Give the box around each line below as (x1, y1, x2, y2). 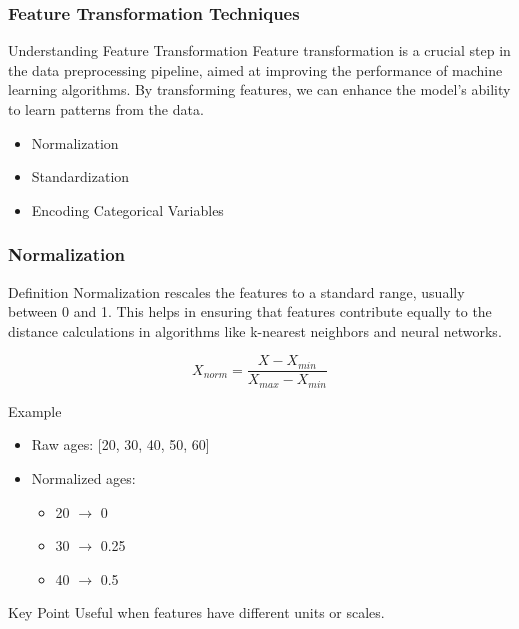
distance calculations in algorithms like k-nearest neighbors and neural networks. (8, 320, 502, 341)
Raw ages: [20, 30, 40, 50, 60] (31, 434, 210, 455)
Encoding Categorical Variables (31, 199, 224, 220)
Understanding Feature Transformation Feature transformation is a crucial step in (8, 40, 511, 61)
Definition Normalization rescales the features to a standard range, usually (8, 281, 465, 302)
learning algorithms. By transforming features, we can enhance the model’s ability (8, 79, 511, 100)
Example (8, 400, 62, 421)
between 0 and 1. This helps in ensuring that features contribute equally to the (8, 301, 492, 322)
